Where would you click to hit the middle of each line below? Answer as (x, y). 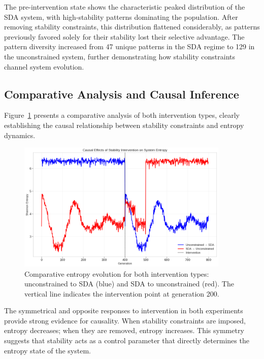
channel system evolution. (44, 66)
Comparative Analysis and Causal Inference (122, 94)
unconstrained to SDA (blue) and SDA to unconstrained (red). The (129, 284)
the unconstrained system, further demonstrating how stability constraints (120, 56)
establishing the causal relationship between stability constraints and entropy (124, 125)
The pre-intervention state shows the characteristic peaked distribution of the (125, 7)
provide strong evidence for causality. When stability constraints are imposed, (125, 320)
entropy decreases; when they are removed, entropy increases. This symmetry (124, 330)
